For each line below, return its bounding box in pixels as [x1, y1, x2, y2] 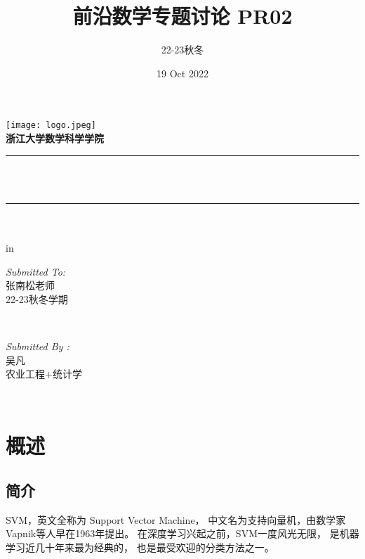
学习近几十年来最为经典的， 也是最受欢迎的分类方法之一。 [6, 540, 274, 555]
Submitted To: [6, 264, 66, 278]
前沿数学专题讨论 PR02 [72, 1, 293, 30]
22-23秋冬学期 [6, 291, 68, 306]
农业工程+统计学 [6, 366, 82, 381]
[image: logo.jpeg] [6, 120, 96, 131]
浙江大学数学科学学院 [6, 130, 104, 145]
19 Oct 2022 [157, 65, 208, 80]
